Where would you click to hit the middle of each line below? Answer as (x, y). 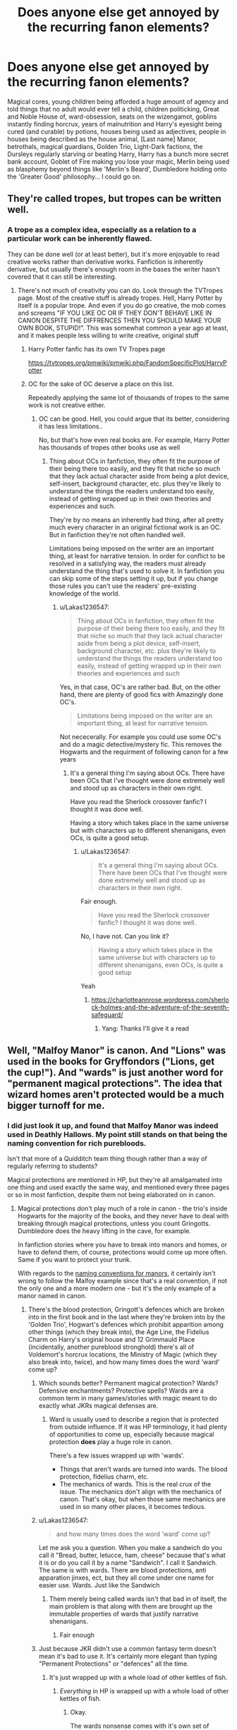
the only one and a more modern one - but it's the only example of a (117, 1288)
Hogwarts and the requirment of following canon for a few (144, 752)
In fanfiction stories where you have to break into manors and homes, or (122, 1245)
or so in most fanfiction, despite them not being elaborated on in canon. (111, 1195)
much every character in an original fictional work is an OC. (135, 527)
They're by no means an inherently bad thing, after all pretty (136, 519)
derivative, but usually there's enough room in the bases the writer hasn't (114, 269)
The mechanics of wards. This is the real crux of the (135, 1484)
